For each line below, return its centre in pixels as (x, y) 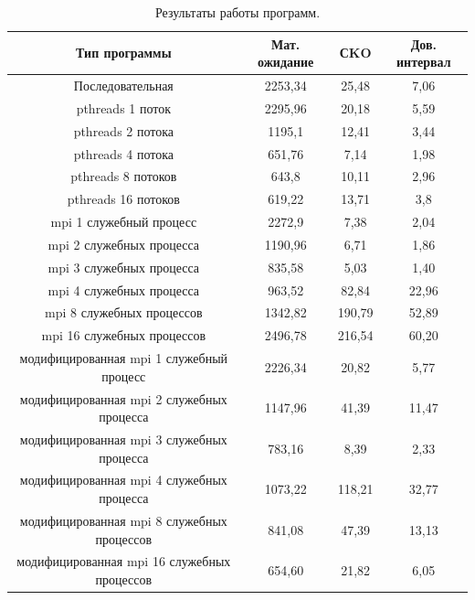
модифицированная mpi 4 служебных (123, 480)
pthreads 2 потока (124, 130)
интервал (424, 62)
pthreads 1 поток (124, 107)
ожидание (286, 62)
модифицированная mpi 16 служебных (124, 561)
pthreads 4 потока (124, 153)
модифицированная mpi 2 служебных (123, 398)
